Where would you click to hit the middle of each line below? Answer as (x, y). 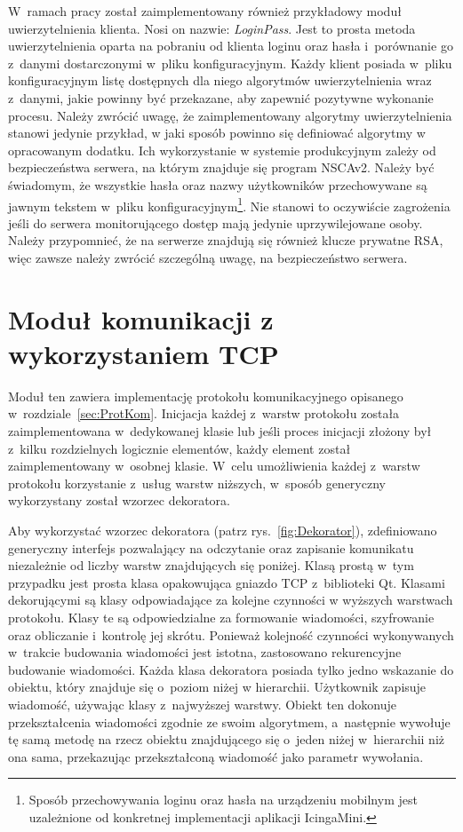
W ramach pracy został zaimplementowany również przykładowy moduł (205, 11)
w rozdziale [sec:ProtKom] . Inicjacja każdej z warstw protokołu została (204, 413)
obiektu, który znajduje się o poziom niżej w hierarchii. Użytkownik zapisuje (217, 687)
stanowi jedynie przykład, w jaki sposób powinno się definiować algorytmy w (217, 133)
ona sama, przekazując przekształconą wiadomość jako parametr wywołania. (216, 756)
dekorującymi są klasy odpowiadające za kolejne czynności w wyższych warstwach (231, 600)
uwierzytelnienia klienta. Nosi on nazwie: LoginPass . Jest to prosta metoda (212, 28)
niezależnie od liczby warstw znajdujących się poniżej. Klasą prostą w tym (211, 565)
